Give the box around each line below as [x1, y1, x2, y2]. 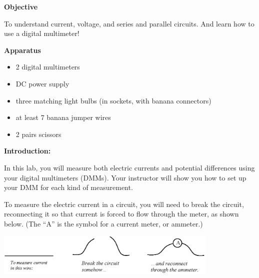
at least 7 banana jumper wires [15, 112, 111, 122]
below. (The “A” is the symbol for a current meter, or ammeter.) [4, 218, 203, 228]
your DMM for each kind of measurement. [4, 182, 133, 192]
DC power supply [15, 78, 69, 88]
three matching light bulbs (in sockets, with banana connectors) [15, 95, 211, 105]
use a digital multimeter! [4, 28, 79, 38]
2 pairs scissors [15, 128, 61, 139]
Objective [4, 1, 38, 11]
